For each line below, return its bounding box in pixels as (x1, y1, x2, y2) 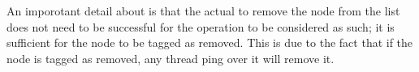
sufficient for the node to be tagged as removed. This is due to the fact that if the (6, 34, 413, 51)
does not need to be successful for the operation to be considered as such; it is (6, 18, 395, 35)
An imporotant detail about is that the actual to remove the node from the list (6, 2, 400, 19)
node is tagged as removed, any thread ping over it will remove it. (6, 49, 335, 66)
